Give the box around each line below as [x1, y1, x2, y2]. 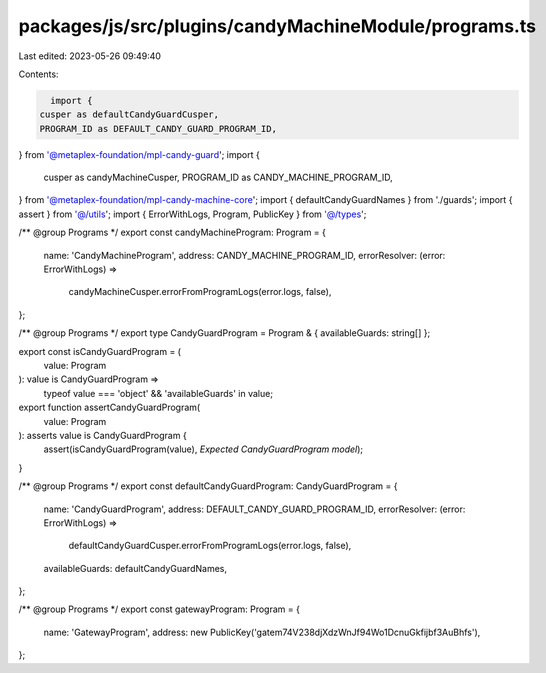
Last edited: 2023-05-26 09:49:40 [18, 50, 162, 62]
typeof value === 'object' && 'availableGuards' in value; [43, 387, 274, 399]
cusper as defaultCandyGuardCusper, [39, 109, 220, 120]
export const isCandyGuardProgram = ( [18, 345, 182, 357]
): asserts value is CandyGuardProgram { [18, 429, 187, 441]
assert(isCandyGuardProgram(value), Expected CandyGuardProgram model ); [43, 443, 364, 455]
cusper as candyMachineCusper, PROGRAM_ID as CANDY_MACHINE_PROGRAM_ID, [43, 171, 394, 184]
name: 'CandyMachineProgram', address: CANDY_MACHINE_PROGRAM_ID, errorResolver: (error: [43, 249, 446, 261]
